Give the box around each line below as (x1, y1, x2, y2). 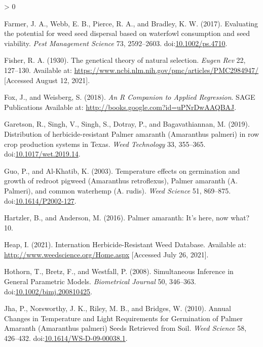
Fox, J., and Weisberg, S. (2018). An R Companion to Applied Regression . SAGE (4, 92, 255, 102)
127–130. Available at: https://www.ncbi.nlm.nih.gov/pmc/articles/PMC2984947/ (4, 64, 259, 75)
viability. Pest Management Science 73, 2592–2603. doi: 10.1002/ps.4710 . (4, 37, 228, 48)
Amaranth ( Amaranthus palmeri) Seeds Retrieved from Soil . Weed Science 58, (4, 323, 247, 333)
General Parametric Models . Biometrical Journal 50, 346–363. (4, 276, 196, 287)
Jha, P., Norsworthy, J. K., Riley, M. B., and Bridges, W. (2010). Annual (4, 303, 231, 314)
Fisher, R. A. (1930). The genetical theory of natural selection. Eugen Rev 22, (4, 55, 246, 65)
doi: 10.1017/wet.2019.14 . (4, 148, 81, 159)
